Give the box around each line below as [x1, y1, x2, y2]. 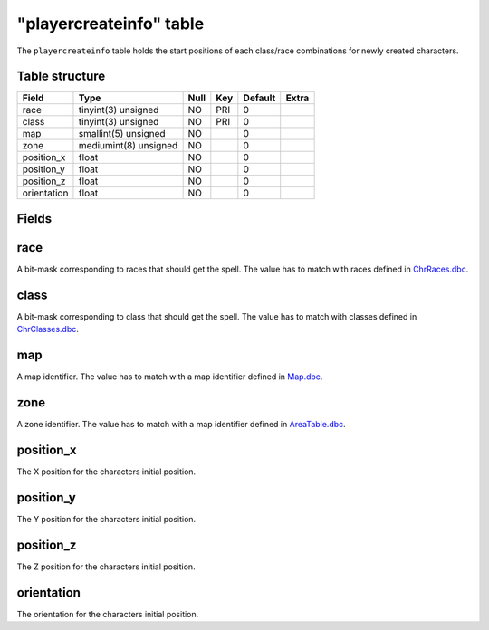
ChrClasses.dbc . [16, 324, 79, 335]
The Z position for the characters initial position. [16, 561, 196, 572]
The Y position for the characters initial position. [16, 513, 197, 524]
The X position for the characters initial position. [16, 466, 197, 477]
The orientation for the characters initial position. [16, 608, 199, 619]
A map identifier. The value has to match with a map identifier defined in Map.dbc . [16, 371, 323, 382]
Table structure [16, 69, 106, 84]
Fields [16, 211, 53, 226]
